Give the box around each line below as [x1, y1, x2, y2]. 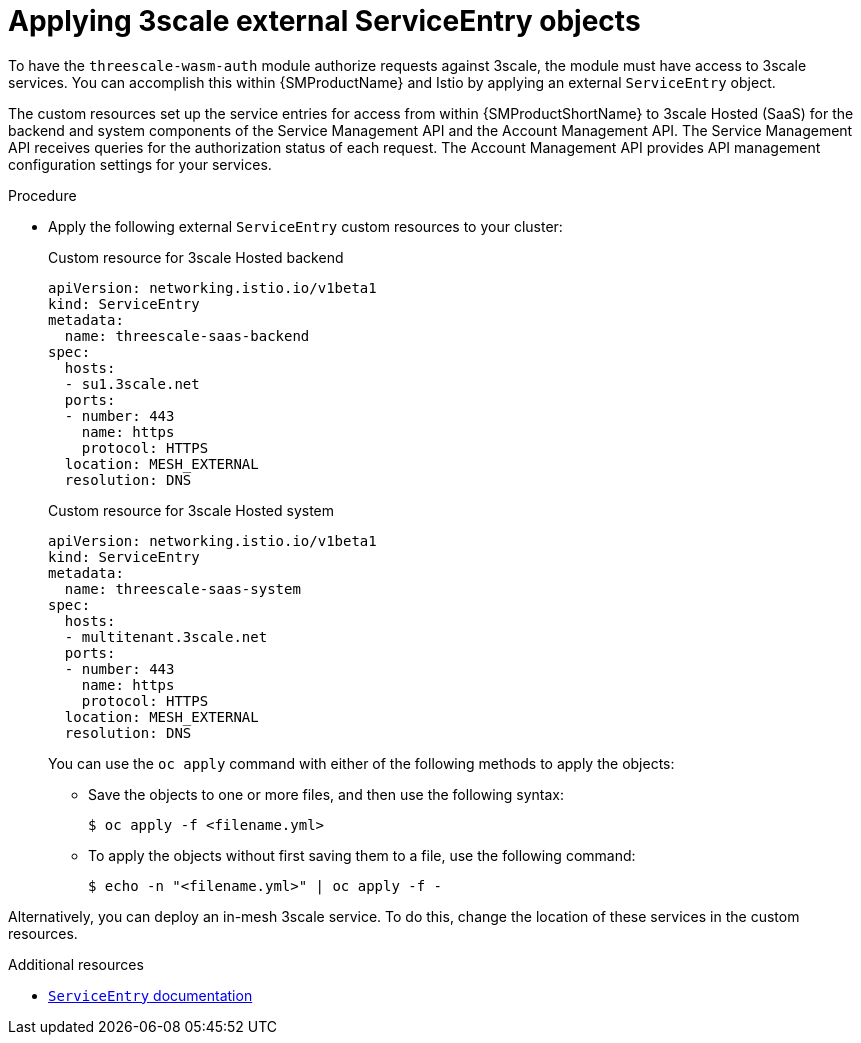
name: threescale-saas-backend [64, 327, 310, 344]
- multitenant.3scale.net [64, 628, 268, 645]
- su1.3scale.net [64, 375, 200, 392]
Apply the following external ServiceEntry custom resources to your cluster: [48, 217, 563, 235]
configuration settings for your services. [8, 155, 272, 173]
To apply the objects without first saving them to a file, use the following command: [88, 846, 636, 864]
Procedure [8, 186, 77, 204]
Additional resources [8, 955, 144, 973]
